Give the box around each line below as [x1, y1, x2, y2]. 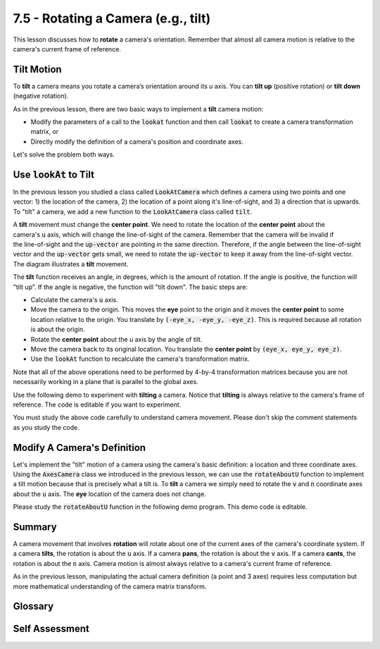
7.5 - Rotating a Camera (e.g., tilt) [13, 11, 211, 26]
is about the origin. [30, 325, 85, 334]
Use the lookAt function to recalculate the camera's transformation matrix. [30, 354, 250, 363]
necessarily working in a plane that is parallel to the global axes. [13, 378, 198, 386]
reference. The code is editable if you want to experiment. [13, 400, 182, 409]
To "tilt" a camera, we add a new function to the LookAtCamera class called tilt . [13, 207, 253, 216]
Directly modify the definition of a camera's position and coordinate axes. [30, 137, 244, 146]
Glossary [13, 600, 54, 612]
